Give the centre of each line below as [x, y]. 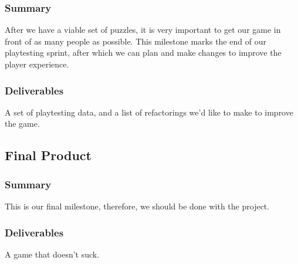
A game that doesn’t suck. [52, 254]
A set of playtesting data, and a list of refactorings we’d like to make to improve [149, 112]
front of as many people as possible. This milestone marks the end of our [136, 41]
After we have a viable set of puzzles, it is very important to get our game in [143, 30]
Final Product [48, 155]
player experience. [37, 64]
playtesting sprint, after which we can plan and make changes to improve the [143, 53]
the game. [22, 123]
